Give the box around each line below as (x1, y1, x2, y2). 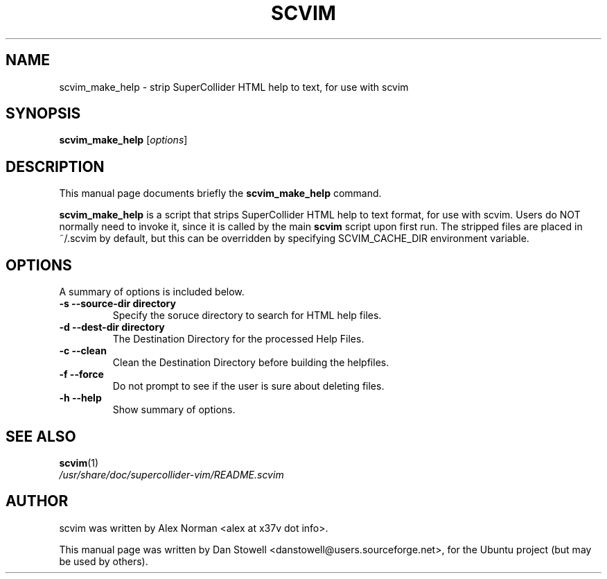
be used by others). (59, 555, 148, 567)
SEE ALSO (6, 427, 76, 445)
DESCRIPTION (6, 157, 105, 175)
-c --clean (59, 345, 107, 357)
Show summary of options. (112, 404, 236, 416)
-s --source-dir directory (59, 297, 176, 310)
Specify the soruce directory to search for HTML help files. (112, 309, 382, 322)
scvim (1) (59, 456, 99, 469)
